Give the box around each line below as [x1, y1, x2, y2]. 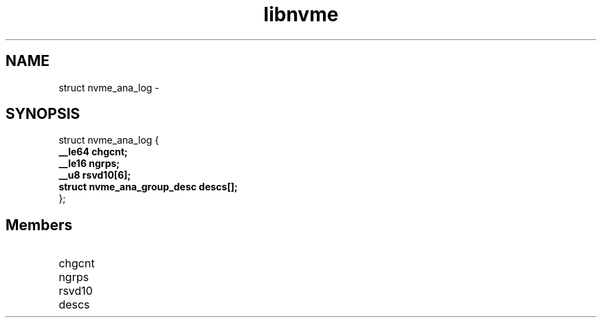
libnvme [263, 3, 339, 26]
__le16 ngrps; [58, 157, 120, 170]
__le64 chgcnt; [58, 146, 128, 158]
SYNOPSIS [5, 105, 80, 123]
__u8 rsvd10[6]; [58, 169, 131, 181]
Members [5, 216, 73, 234]
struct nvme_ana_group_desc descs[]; [58, 181, 238, 193]
